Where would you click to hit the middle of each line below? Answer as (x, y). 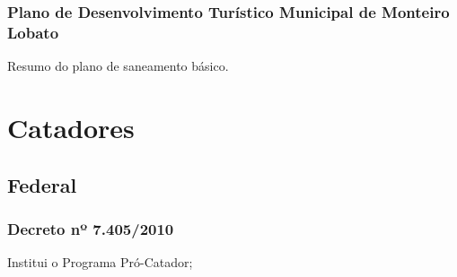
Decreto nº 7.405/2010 (91, 228)
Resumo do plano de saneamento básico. (118, 66)
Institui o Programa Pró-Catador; (100, 262)
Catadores (71, 127)
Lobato (33, 32)
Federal (42, 184)
